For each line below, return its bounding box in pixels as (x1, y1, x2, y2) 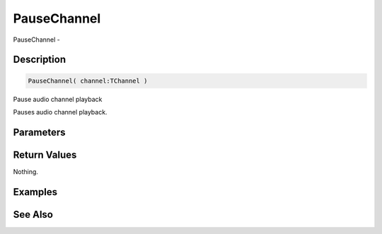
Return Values (13, 148, 77, 160)
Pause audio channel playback (13, 95, 103, 103)
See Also (13, 209, 53, 221)
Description (13, 54, 66, 66)
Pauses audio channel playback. (13, 107, 108, 116)
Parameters (13, 126, 66, 138)
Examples (13, 186, 58, 198)
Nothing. (13, 167, 39, 176)
